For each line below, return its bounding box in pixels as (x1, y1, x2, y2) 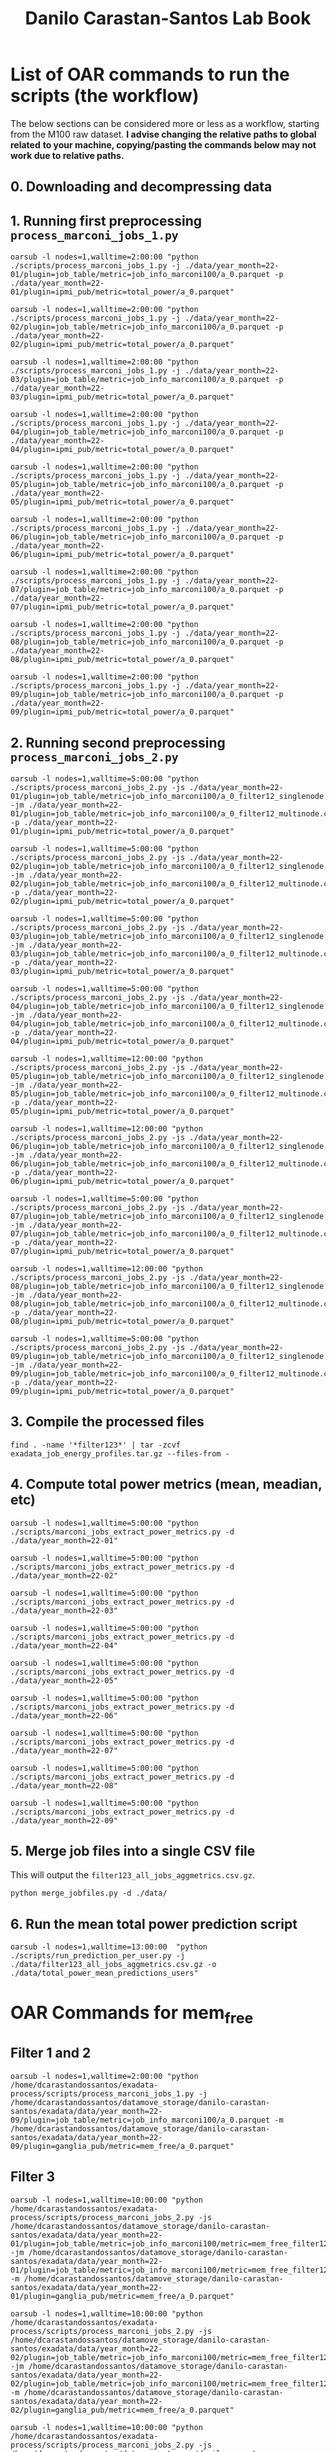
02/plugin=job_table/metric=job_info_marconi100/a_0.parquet (10, 322, 271, 332)
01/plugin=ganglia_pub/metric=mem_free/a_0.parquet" (10, 2291, 235, 2301)
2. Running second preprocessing (10, 734, 226, 751)
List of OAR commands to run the (10, 63, 290, 86)
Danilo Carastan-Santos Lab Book (24, 7, 312, 30)
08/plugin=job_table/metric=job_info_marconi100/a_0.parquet (10, 637, 271, 647)
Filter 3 (10, 2168, 56, 2186)
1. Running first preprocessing (10, 212, 202, 229)
